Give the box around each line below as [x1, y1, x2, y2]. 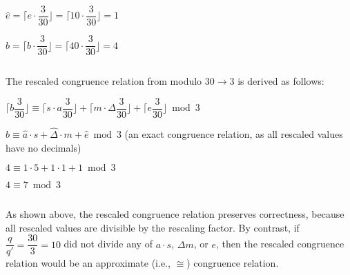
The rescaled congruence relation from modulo [6, 74, 202, 88]
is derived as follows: [237, 74, 324, 88]
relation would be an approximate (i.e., [6, 256, 171, 270]
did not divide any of [64, 236, 153, 251]
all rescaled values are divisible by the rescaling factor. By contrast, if [6, 220, 300, 234]
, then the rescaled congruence [215, 236, 344, 251]
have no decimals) [6, 140, 81, 154]
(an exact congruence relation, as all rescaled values [124, 127, 343, 141]
